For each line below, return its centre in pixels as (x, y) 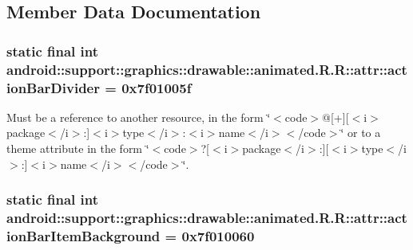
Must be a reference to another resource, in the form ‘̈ (139, 117)
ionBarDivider (53, 87)
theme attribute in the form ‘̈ (78, 148)
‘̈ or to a (361, 133)
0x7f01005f (157, 87)
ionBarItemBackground (83, 235)
